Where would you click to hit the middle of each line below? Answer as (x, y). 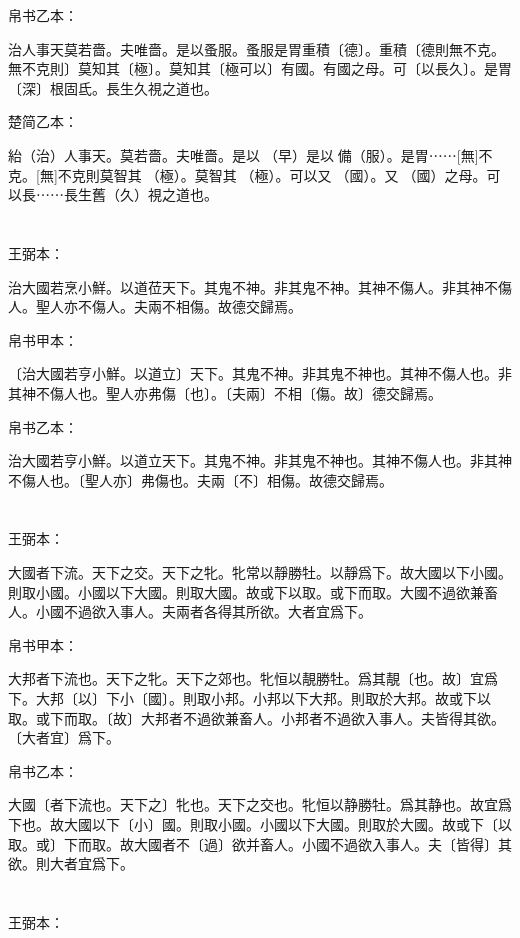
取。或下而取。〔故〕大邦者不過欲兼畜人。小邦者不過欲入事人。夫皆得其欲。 (256, 717)
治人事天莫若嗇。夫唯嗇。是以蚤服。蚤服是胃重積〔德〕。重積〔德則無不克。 (256, 48)
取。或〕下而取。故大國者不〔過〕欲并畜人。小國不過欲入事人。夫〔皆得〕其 (260, 843)
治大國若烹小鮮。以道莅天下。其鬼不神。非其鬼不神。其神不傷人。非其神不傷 (260, 286)
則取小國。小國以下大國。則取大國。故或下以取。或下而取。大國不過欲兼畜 (253, 591)
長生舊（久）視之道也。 (140, 194)
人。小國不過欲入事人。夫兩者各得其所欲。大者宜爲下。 (190, 611)
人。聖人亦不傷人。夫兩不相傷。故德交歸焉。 (155, 306)
